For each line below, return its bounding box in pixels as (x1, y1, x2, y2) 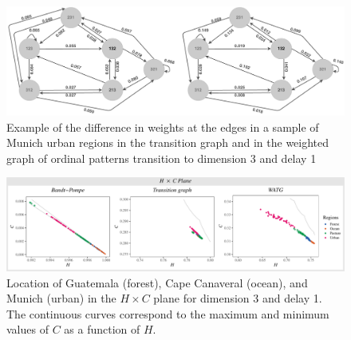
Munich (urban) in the (6, 290, 116, 306)
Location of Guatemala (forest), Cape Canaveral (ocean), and (6, 274, 308, 291)
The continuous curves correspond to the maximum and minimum (6, 305, 329, 322)
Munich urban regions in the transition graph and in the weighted (6, 134, 329, 151)
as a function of (64, 321, 140, 338)
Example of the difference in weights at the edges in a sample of (6, 118, 319, 135)
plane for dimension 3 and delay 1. (153, 290, 322, 306)
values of (6, 321, 49, 338)
